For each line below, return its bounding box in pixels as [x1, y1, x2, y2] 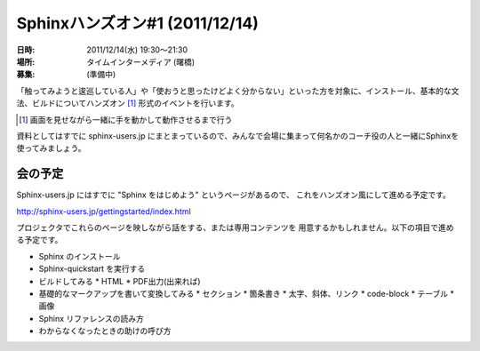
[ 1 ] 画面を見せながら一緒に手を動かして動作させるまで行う [19, 114, 233, 124]
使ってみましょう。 [16, 143, 86, 154]
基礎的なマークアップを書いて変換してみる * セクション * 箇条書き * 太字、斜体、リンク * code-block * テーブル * [38, 288, 455, 299]
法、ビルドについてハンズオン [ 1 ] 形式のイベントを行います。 [16, 98, 239, 108]
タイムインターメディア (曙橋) [86, 56, 196, 67]
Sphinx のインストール [38, 251, 121, 261]
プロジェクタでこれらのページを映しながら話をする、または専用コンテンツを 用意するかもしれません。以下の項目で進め [16, 222, 454, 233]
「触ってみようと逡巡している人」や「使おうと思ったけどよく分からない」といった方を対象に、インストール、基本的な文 [16, 85, 460, 96]
